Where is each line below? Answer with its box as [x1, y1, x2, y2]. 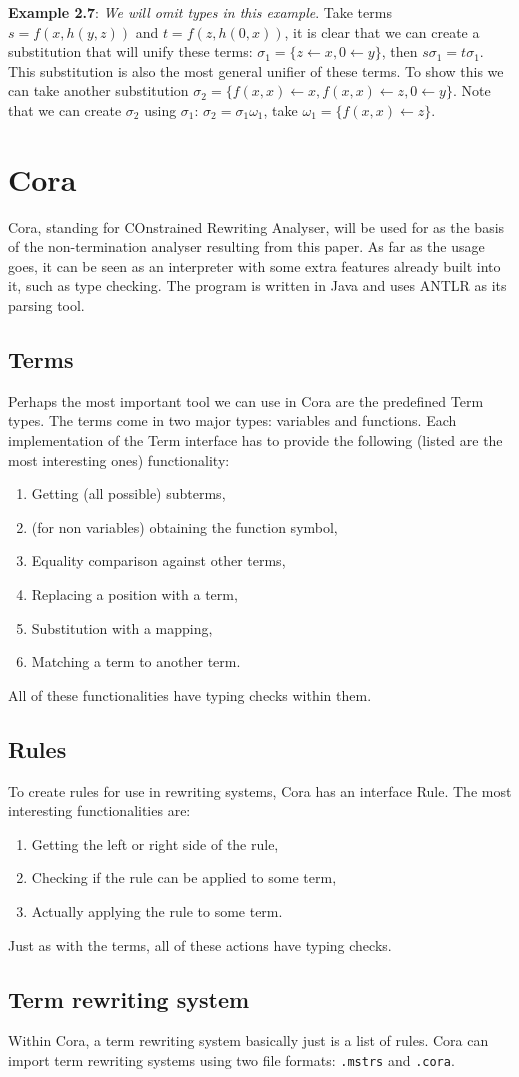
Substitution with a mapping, [31, 617, 213, 638]
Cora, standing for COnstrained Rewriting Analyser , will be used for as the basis [8, 216, 505, 237]
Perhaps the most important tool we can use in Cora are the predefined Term [8, 390, 484, 411]
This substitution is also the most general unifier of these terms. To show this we [8, 60, 504, 81]
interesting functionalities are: [8, 800, 191, 821]
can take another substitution [8, 80, 189, 101]
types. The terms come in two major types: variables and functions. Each [8, 410, 457, 431]
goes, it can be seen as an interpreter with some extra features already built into [8, 255, 501, 276]
